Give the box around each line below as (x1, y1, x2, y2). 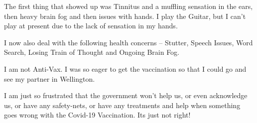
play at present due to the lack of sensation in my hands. (4, 20, 178, 31)
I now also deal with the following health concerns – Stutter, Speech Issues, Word (4, 37, 253, 47)
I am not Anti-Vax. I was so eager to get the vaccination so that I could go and (4, 63, 247, 74)
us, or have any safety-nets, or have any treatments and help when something (4, 100, 241, 110)
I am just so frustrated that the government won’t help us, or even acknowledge (4, 90, 248, 101)
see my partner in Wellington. (4, 73, 95, 84)
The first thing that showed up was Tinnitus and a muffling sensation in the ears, (4, 1, 253, 11)
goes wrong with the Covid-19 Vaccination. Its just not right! (4, 110, 191, 120)
